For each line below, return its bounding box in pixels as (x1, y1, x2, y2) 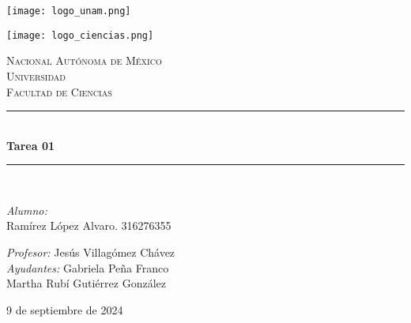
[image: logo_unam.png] (6, 6, 131, 17)
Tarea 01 (6, 137, 55, 153)
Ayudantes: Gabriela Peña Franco (6, 259, 169, 276)
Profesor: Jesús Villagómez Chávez (6, 244, 175, 261)
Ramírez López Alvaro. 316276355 (6, 217, 172, 234)
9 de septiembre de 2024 (6, 301, 123, 317)
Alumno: (6, 201, 47, 218)
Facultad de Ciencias (6, 83, 112, 100)
